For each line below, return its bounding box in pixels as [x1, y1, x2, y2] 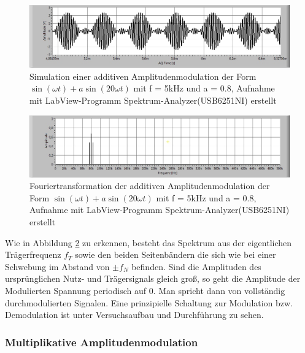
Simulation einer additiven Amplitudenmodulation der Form [29, 69, 257, 82]
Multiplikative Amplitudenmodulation [5, 334, 198, 349]
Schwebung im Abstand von [5, 260, 110, 273]
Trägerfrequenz [5, 248, 61, 261]
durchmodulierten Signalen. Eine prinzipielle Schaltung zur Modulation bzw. [5, 296, 293, 309]
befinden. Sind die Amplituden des [131, 260, 261, 273]
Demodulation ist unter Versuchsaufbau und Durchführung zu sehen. [5, 308, 264, 321]
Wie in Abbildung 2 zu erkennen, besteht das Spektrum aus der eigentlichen [5, 236, 292, 249]
